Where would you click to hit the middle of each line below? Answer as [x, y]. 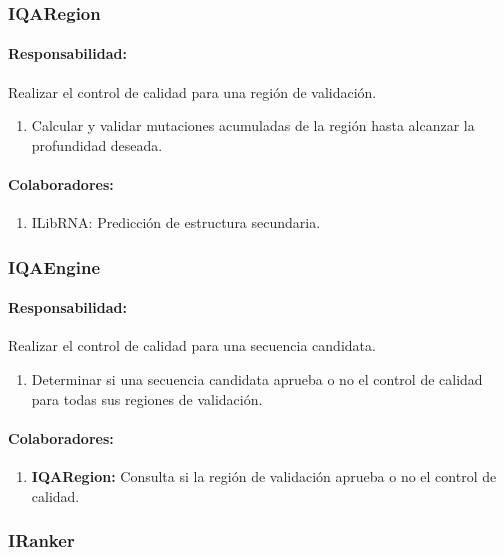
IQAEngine [54, 266]
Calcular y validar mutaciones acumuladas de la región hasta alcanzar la [253, 125]
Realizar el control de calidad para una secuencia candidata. [192, 345]
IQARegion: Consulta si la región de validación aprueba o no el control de [264, 476]
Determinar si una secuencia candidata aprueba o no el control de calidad [257, 379]
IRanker [41, 540]
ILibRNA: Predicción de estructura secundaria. [176, 222]
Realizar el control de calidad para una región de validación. [192, 91]
